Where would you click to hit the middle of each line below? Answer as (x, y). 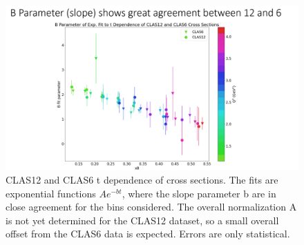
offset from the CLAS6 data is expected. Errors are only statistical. (148, 234)
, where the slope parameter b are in (199, 193)
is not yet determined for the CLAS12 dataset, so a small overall (142, 220)
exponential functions (51, 193)
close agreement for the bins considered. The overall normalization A (151, 207)
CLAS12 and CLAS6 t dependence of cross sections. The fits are (142, 180)
